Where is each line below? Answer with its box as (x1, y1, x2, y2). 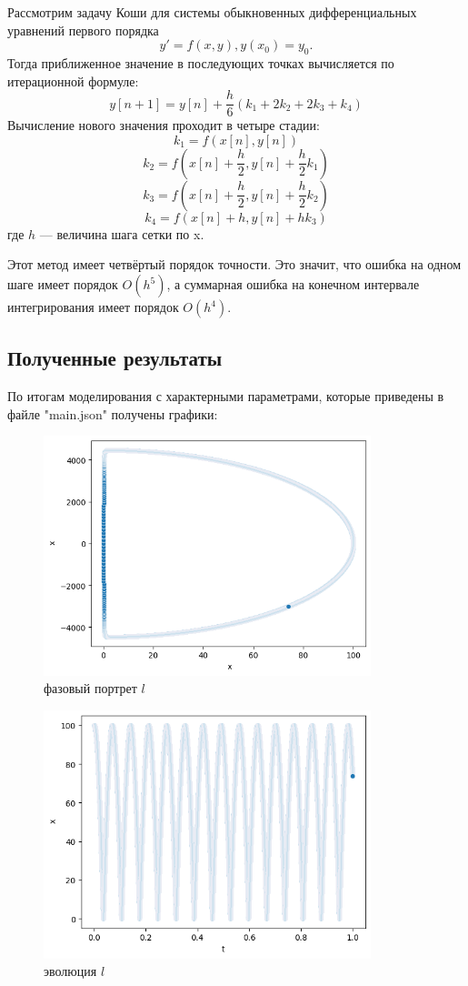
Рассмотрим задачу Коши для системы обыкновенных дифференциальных (7, 3, 417, 21)
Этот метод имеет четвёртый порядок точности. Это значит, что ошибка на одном (7, 255, 462, 274)
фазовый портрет (44, 679, 137, 698)
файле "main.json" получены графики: (7, 404, 218, 423)
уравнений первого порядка (7, 20, 159, 39)
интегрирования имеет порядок (7, 297, 179, 317)
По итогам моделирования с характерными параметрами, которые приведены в (7, 387, 444, 406)
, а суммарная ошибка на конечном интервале (166, 275, 420, 294)
